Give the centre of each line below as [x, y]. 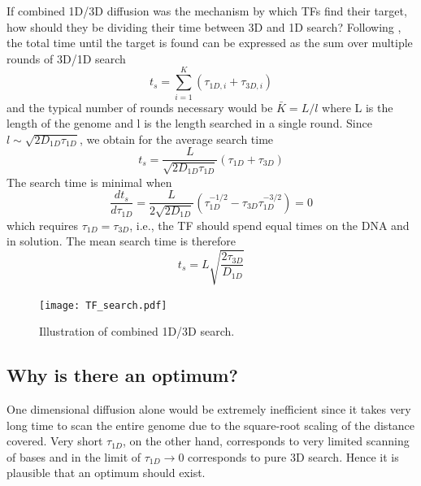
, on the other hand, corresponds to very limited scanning [266, 441]
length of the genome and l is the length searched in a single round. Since [189, 123]
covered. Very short [55, 441]
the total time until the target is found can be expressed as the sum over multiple [210, 43]
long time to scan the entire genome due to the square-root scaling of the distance [211, 425]
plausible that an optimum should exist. [106, 473]
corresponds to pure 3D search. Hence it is [293, 456]
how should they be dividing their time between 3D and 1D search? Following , [204, 26]
